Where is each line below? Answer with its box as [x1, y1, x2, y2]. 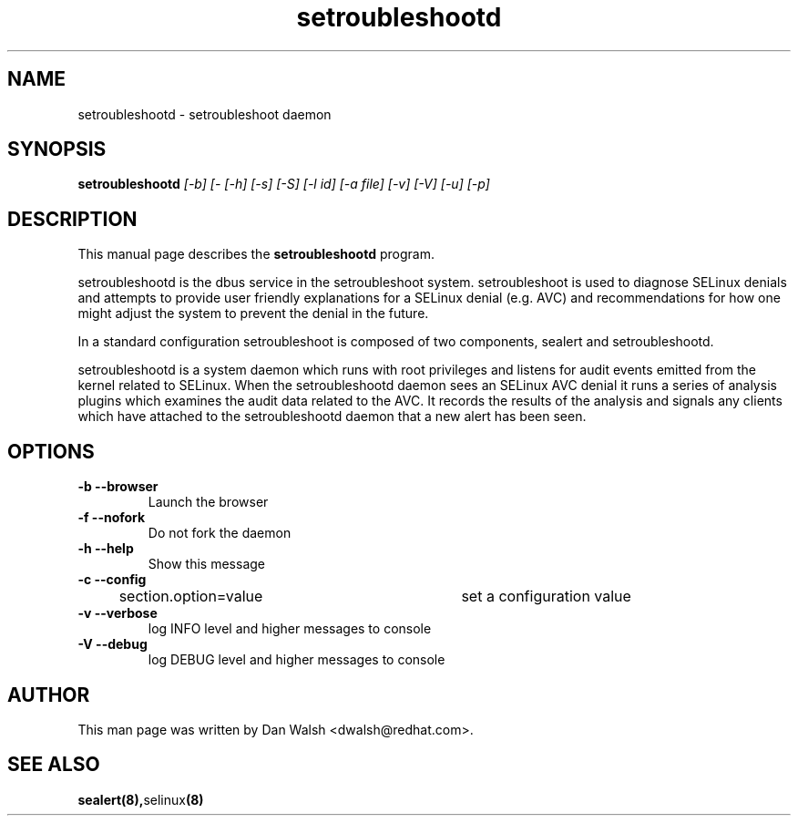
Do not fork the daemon [148, 525, 292, 541]
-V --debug [77, 636, 148, 653]
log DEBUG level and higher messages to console [148, 652, 445, 668]
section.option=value [118, 587, 263, 606]
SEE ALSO [7, 753, 100, 777]
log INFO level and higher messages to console [148, 621, 432, 637]
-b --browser [77, 478, 159, 495]
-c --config [77, 571, 147, 588]
